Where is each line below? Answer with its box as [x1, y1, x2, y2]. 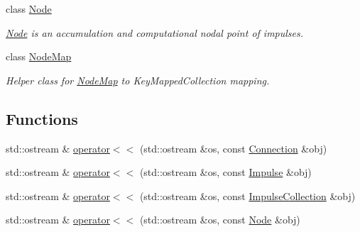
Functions [6, 107, 78, 129]
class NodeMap [6, 49, 72, 64]
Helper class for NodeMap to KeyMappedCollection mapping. [6, 72, 270, 87]
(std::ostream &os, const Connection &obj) [139, 140, 327, 155]
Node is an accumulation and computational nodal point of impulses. [6, 25, 304, 40]
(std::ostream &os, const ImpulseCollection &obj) [139, 188, 356, 203]
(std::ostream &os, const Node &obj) [139, 212, 300, 227]
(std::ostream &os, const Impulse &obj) [139, 165, 312, 179]
